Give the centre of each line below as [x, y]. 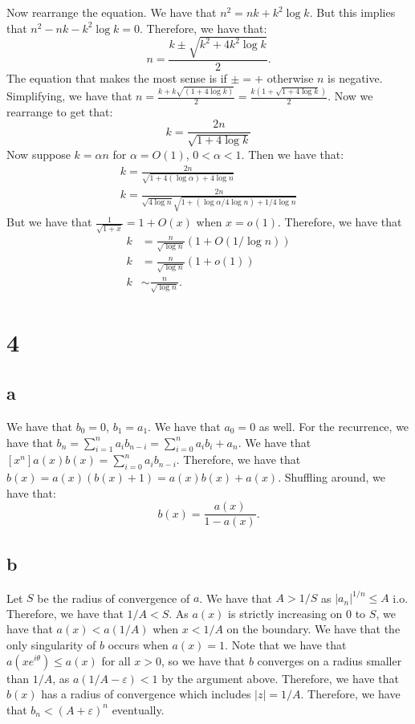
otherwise [290, 77]
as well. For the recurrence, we [334, 427]
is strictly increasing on [285, 613]
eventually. [138, 709]
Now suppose [39, 154]
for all [116, 660]
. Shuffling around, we [332, 477]
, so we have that [203, 660]
